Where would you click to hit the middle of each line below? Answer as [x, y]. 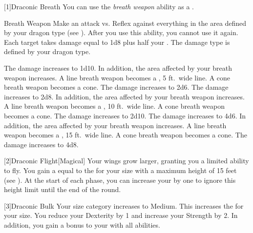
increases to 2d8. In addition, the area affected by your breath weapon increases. [124, 96]
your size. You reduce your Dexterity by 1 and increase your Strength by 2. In [121, 215]
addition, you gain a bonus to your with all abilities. [82, 224]
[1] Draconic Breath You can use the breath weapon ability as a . [99, 6]
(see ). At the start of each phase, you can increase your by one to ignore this [120, 180]
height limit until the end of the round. [63, 189]
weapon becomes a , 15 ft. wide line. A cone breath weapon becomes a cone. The [126, 135]
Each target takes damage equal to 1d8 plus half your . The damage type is [117, 42]
